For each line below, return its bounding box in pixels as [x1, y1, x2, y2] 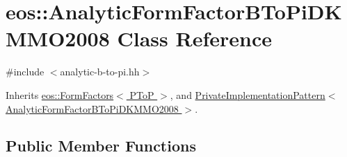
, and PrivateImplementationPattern [170, 87, 325, 102]
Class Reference [117, 24, 272, 53]
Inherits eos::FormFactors [6, 87, 114, 102]
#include [6, 64, 45, 79]
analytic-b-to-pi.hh [60, 64, 140, 79]
